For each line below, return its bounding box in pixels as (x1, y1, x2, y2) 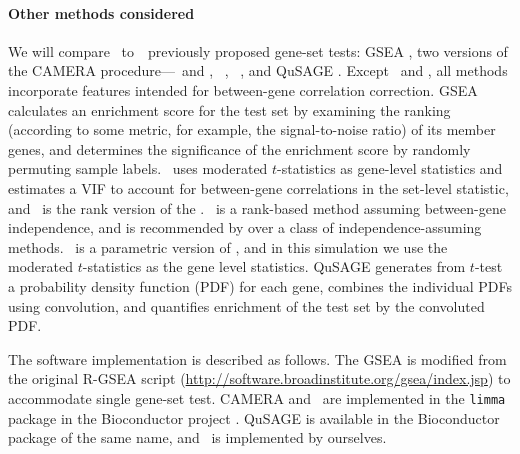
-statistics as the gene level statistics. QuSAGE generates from (82, 256, 466, 277)
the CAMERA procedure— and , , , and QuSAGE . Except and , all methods (8, 60, 508, 81)
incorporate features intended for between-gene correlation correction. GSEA (8, 79, 478, 100)
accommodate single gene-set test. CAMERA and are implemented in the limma (8, 387, 506, 408)
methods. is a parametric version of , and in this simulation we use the (8, 236, 448, 257)
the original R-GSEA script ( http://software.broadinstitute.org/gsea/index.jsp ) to (8, 368, 511, 389)
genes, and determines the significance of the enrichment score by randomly (8, 138, 471, 159)
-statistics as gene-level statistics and (277, 158, 503, 179)
